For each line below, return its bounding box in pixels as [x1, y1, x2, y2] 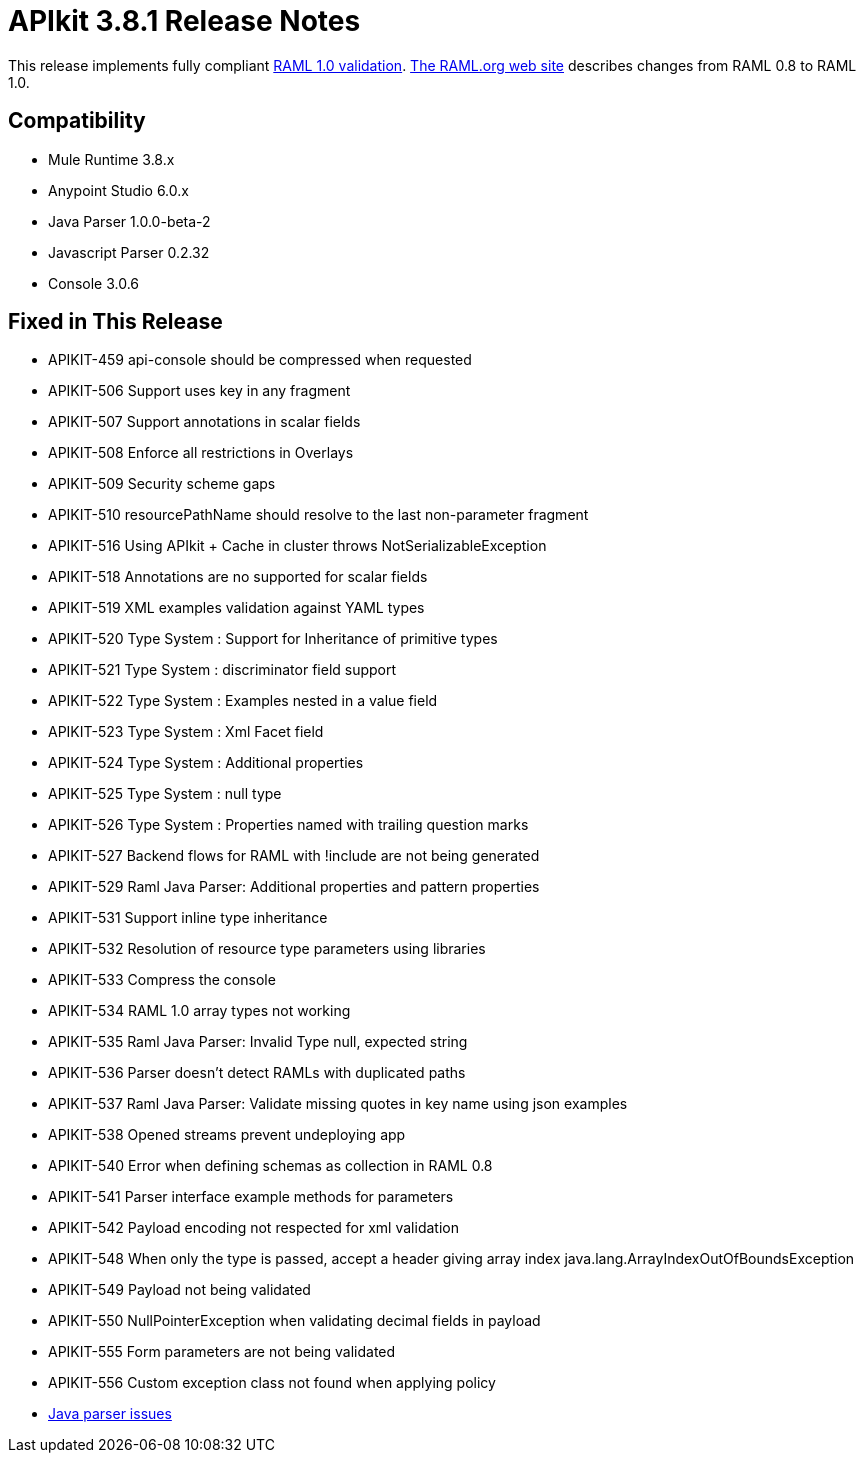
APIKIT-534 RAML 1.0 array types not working [48, 1002, 351, 1020]
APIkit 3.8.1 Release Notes [8, 4, 361, 38]
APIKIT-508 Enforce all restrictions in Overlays [48, 444, 354, 462]
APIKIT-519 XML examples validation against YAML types [48, 599, 425, 617]
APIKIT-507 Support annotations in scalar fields [48, 413, 361, 431]
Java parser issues [48, 1405, 172, 1423]
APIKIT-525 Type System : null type [48, 785, 282, 803]
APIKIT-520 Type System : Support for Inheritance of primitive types [48, 630, 498, 648]
